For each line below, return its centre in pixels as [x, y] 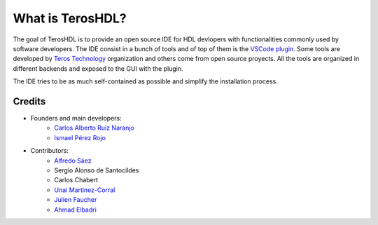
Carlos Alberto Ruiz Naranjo [94, 128]
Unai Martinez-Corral [85, 190]
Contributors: [50, 151]
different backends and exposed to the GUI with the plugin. [98, 68]
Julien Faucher [76, 200]
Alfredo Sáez [73, 161]
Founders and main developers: [76, 118]
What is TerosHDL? [70, 18]
